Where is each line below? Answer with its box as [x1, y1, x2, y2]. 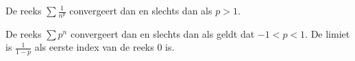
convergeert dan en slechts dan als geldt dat [70, 26, 255, 40]
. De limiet [305, 26, 350, 40]
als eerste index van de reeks [34, 40, 154, 54]
